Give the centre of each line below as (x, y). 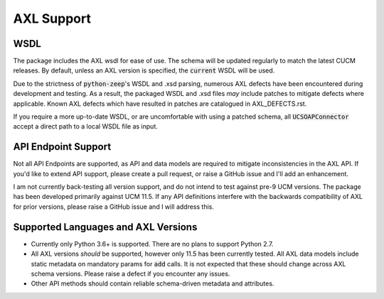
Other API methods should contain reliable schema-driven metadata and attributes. (153, 283)
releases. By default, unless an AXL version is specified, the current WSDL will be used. (144, 70)
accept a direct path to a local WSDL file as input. (85, 126)
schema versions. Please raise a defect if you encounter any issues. (130, 273)
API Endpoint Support (62, 147)
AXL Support (52, 18)
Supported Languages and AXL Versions (105, 227)
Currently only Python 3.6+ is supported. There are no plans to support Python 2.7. (152, 244)
